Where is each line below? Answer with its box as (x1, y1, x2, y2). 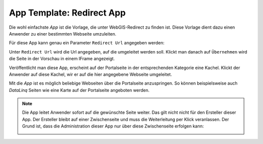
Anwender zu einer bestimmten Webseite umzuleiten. (9, 31, 116, 36)
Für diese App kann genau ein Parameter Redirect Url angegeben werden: (9, 40, 165, 46)
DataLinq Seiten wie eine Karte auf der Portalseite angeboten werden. (9, 87, 150, 93)
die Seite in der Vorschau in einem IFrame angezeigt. (9, 56, 115, 62)
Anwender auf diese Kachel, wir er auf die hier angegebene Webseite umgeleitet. (9, 71, 172, 77)
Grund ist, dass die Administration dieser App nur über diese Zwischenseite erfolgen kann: (22, 123, 204, 129)
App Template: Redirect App (9, 7, 126, 18)
